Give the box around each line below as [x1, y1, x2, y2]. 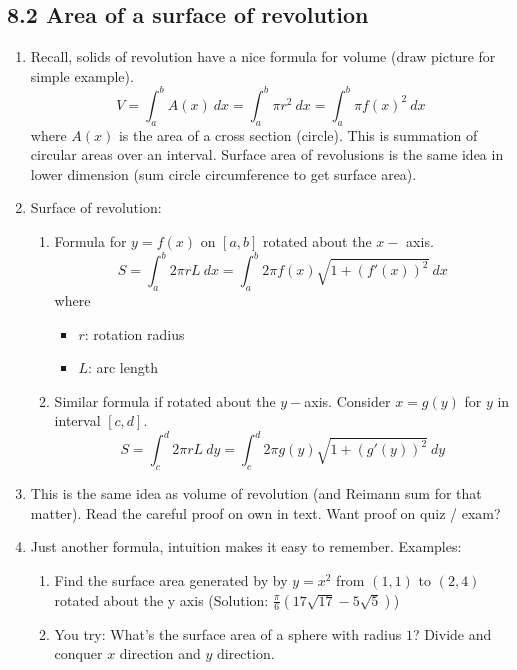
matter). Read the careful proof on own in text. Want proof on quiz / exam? [30, 502, 501, 523]
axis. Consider [304, 390, 391, 411]
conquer [54, 643, 103, 664]
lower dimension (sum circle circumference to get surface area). [30, 163, 417, 184]
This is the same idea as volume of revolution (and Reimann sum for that [30, 483, 482, 504]
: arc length [87, 357, 158, 378]
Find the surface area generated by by [54, 570, 288, 590]
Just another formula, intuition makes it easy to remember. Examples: [30, 536, 462, 557]
